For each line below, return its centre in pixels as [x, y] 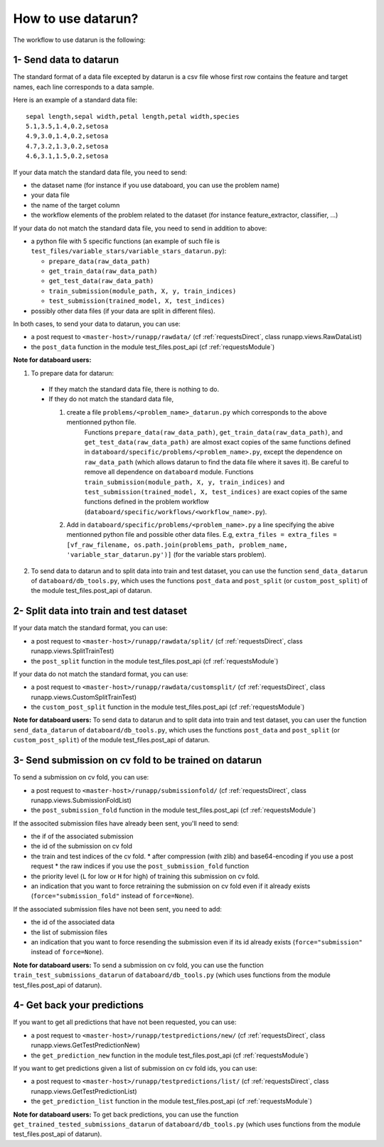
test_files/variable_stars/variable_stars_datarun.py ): [129, 251]
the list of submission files [69, 932]
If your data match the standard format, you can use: [90, 628]
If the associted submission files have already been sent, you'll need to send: [126, 823]
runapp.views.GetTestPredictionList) [84, 1091]
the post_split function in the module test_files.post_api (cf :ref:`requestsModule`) [155, 661]
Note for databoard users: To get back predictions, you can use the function [126, 1114]
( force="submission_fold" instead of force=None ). [113, 896]
